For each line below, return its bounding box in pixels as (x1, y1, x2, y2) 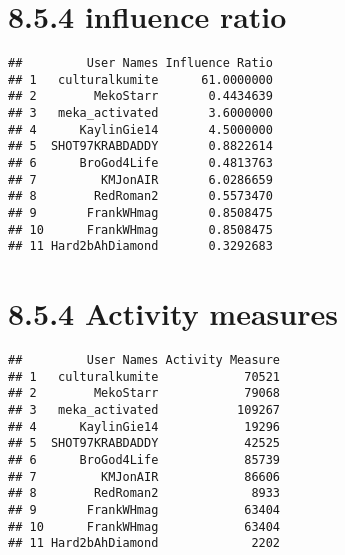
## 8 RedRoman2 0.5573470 (8, 189, 273, 204)
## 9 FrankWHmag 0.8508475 (8, 206, 273, 221)
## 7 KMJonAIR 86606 (8, 469, 281, 484)
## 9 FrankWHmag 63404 (8, 503, 281, 518)
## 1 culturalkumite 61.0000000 (8, 72, 273, 87)
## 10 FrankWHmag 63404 (8, 519, 281, 534)
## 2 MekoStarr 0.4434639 (8, 89, 273, 104)
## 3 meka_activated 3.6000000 (8, 106, 273, 121)
